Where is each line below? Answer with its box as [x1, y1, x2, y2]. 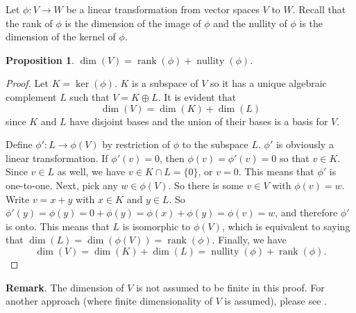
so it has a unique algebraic [210, 76, 327, 90]
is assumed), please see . [224, 294, 327, 308]
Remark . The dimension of [6, 280, 124, 294]
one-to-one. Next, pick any [6, 177, 118, 192]
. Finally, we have [212, 232, 287, 247]
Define [6, 137, 33, 152]
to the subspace [182, 137, 248, 152]
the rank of [6, 15, 53, 30]
